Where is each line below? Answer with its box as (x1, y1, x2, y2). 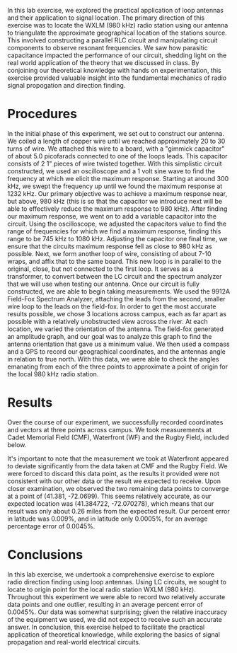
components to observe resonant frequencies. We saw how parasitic (7, 44, 209, 52)
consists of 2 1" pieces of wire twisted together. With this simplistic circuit (7, 159, 222, 168)
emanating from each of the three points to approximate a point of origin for (7, 362, 229, 371)
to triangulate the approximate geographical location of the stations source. (7, 28, 228, 37)
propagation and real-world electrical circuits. (7, 637, 141, 646)
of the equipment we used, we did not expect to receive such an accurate (7, 615, 223, 623)
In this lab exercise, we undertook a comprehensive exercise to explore (7, 570, 215, 579)
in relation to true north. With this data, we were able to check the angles (7, 354, 219, 363)
